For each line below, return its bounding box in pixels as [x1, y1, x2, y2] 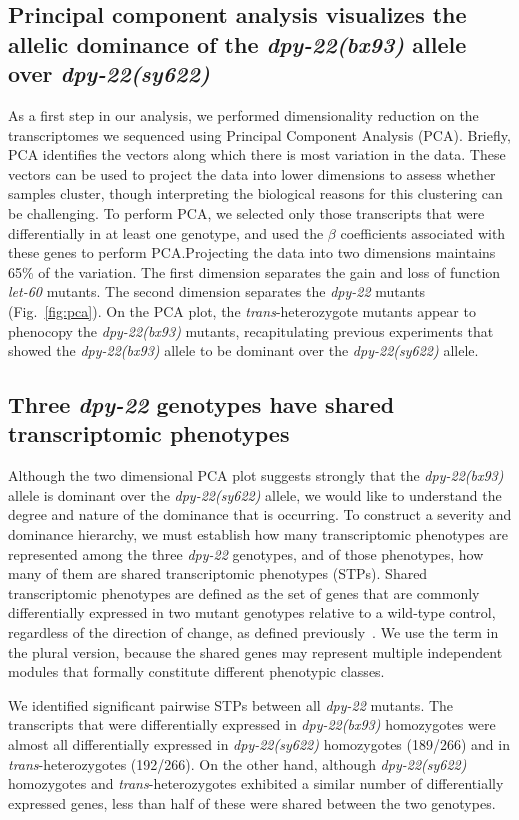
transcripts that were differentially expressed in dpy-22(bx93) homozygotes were [8, 714, 496, 735]
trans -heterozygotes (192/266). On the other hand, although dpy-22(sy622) [8, 753, 467, 774]
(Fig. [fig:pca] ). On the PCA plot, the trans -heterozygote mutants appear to [8, 300, 476, 321]
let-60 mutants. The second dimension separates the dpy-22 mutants [8, 281, 426, 302]
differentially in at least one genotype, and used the [8, 222, 324, 243]
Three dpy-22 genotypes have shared [8, 389, 395, 420]
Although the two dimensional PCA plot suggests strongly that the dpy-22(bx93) [8, 465, 504, 486]
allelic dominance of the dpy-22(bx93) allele [8, 28, 467, 59]
